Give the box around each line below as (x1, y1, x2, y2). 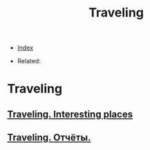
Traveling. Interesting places (7, 108, 133, 120)
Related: (17, 57, 41, 65)
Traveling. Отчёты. (7, 132, 91, 144)
